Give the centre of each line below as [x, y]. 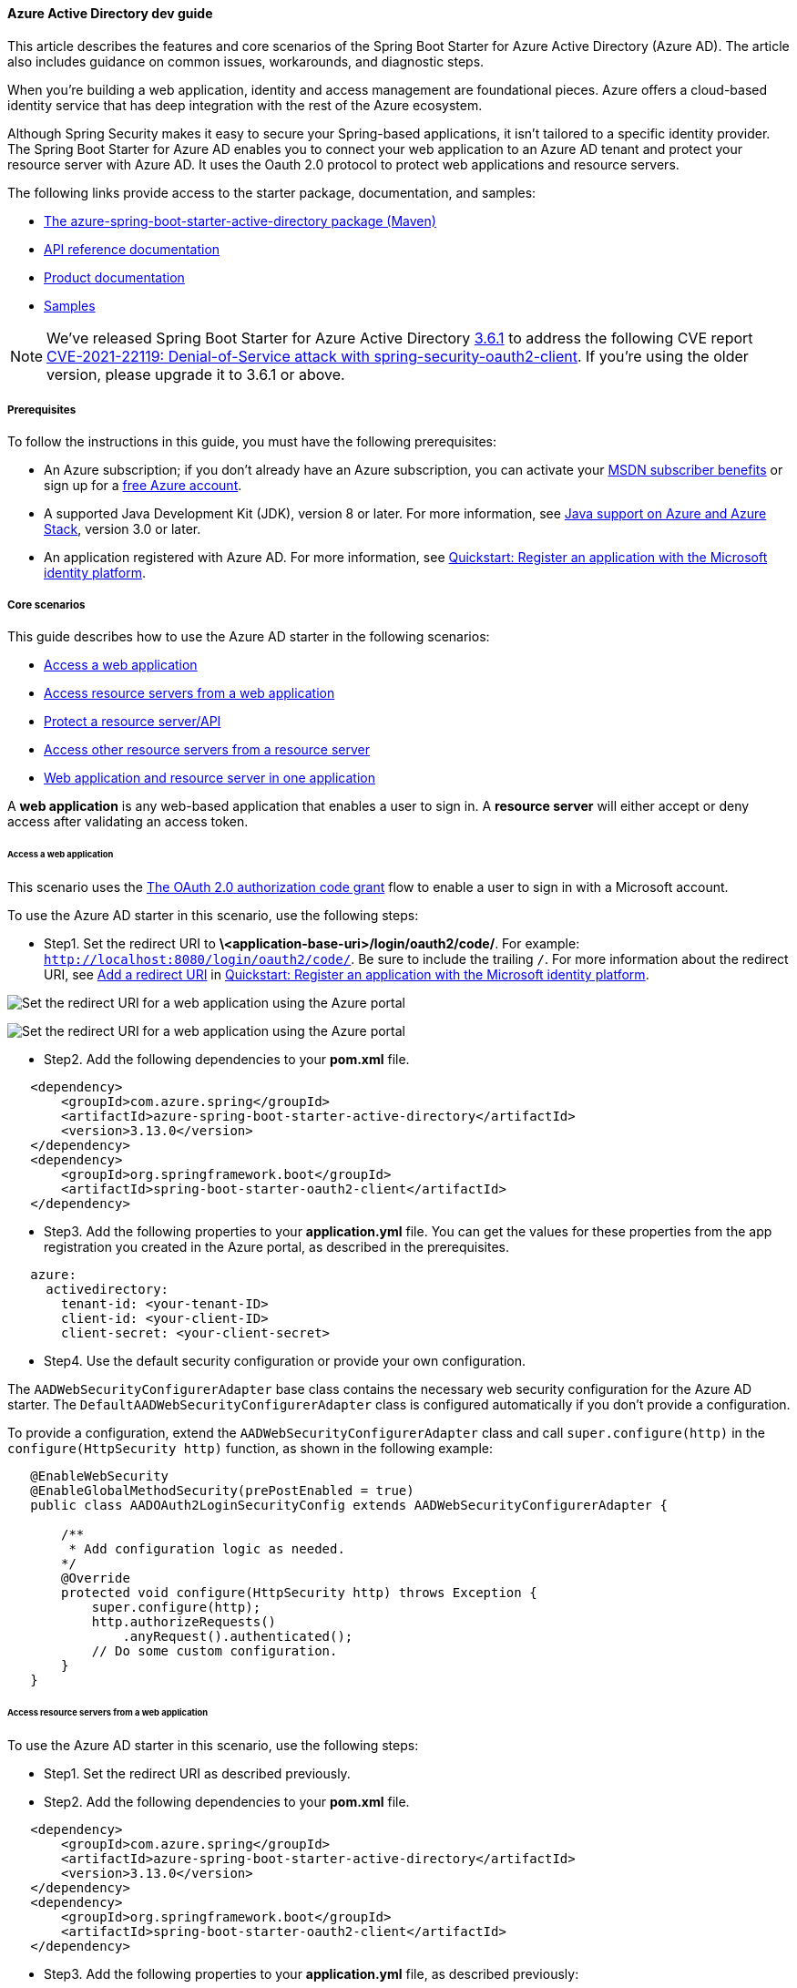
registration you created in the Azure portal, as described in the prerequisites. [276, 1246]
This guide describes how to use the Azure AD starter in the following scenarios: [249, 637]
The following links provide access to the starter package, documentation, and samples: [272, 192]
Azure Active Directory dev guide [110, 13]
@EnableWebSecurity [100, 1476]
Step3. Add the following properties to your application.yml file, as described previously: [312, 1973]
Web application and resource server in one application [209, 778]
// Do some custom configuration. [215, 1650]
